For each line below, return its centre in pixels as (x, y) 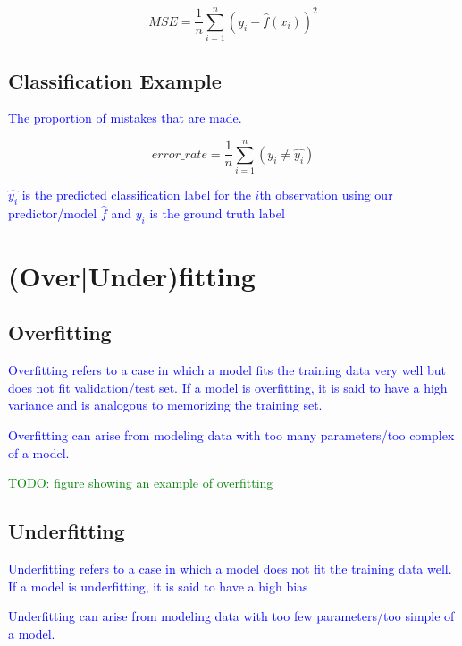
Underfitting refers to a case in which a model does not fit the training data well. (230, 568)
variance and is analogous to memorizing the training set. (165, 405)
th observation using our (326, 195)
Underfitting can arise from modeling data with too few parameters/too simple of (231, 616)
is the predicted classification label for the (136, 195)
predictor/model (53, 212)
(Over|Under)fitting (132, 275)
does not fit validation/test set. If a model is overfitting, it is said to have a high (228, 387)
